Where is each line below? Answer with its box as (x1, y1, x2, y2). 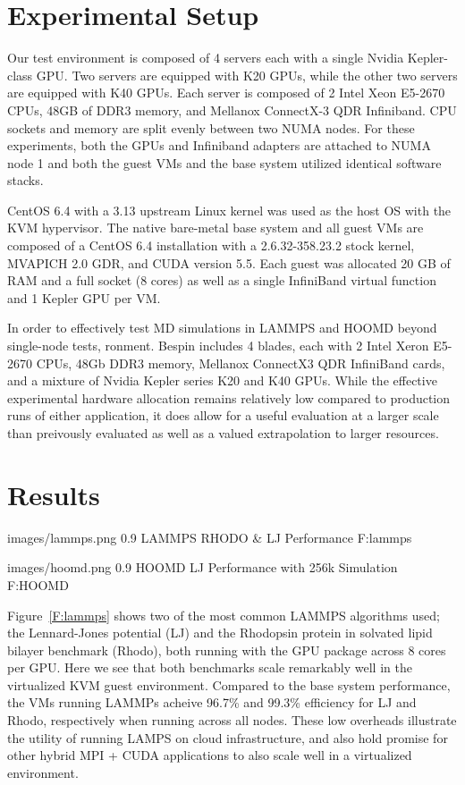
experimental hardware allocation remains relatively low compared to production (7, 388, 451, 407)
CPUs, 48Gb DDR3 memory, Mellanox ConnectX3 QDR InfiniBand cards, (36, 353, 445, 372)
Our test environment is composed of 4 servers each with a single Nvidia (7, 48, 404, 67)
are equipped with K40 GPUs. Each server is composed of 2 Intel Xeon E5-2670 (7, 83, 445, 102)
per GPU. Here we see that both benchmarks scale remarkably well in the (7, 658, 412, 677)
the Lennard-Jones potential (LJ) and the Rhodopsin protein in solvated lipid (7, 623, 433, 642)
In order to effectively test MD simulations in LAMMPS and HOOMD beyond (7, 318, 437, 337)
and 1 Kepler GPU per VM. (7, 288, 161, 307)
